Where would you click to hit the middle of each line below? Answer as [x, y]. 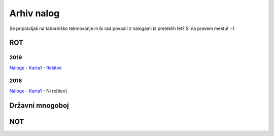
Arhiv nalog [35, 13]
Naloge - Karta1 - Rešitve [36, 67]
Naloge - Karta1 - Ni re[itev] [38, 91]
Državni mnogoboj [39, 105]
